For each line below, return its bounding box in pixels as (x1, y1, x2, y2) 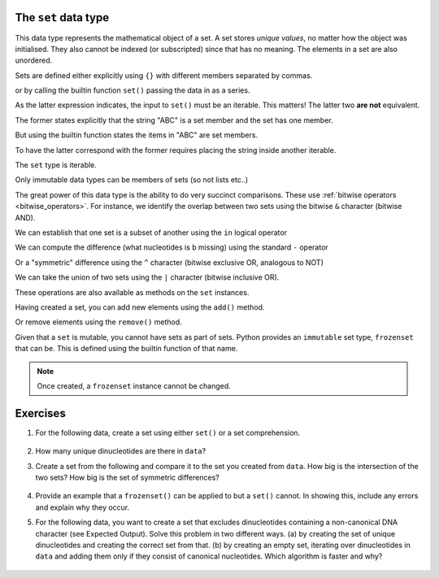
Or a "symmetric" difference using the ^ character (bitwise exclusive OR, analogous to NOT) (15, 257, 324, 267)
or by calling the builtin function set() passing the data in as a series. (15, 85, 250, 95)
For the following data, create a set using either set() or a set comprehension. (35, 428, 301, 437)
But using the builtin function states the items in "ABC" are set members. (15, 130, 259, 140)
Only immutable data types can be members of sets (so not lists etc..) (15, 175, 249, 185)
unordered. (15, 55, 53, 65)
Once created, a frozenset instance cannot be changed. (37, 380, 231, 390)
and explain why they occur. (35, 502, 130, 512)
